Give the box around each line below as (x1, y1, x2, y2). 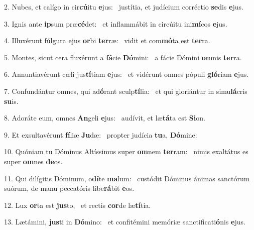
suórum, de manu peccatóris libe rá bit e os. (4, 183, 135, 193)
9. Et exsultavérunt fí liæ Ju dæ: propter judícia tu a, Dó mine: (4, 129, 197, 140)
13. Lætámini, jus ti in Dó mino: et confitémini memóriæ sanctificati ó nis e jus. (4, 216, 245, 227)
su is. (4, 95, 19, 106)
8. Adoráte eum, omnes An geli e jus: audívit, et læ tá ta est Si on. (4, 112, 205, 123)
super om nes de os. (4, 156, 63, 166)
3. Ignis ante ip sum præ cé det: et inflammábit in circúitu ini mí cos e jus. (4, 18, 227, 29)
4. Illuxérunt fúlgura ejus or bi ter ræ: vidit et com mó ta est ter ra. (4, 35, 210, 46)
